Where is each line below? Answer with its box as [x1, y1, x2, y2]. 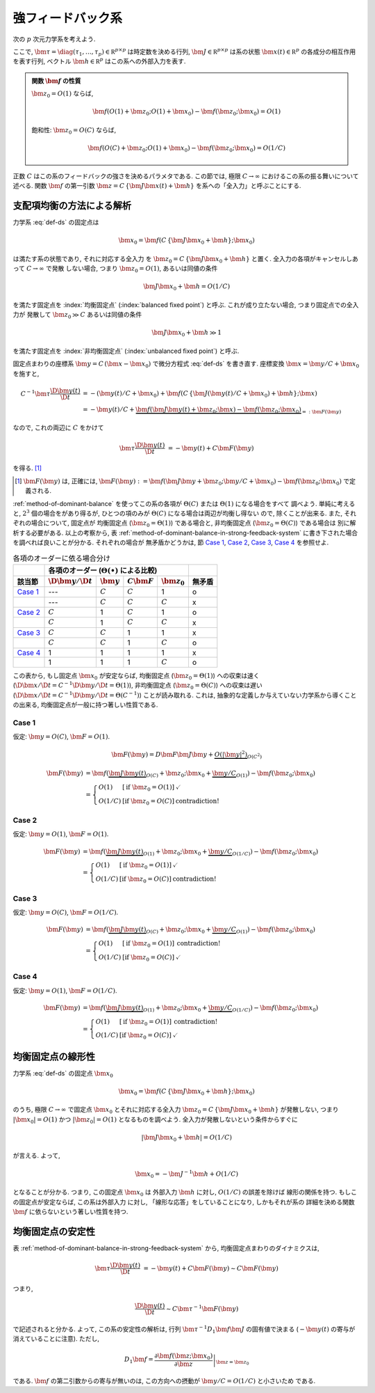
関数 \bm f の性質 [31, 77, 81, 85]
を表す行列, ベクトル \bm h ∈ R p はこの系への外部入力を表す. [12, 56, 186, 65]
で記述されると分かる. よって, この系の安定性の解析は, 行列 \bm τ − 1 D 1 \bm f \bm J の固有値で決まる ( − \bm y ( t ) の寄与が [12, 1324, 356, 1335]
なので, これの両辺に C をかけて [12, 423, 104, 432]
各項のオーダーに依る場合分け [12, 553, 111, 563]
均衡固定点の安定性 [12, 1225, 95, 1237]
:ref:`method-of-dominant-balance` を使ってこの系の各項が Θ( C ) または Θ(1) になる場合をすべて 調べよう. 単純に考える [12, 499, 356, 507]
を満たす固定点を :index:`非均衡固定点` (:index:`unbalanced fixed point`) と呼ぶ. [12, 347, 240, 355]
